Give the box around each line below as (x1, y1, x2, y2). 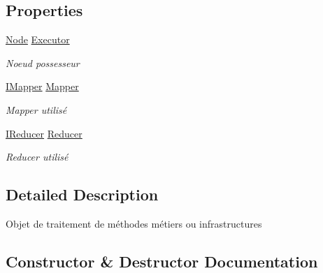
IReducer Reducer (6, 126, 82, 140)
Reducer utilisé (6, 149, 69, 164)
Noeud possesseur (6, 55, 80, 70)
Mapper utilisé (6, 102, 67, 117)
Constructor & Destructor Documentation (6, 250, 318, 272)
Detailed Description (6, 184, 159, 205)
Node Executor (6, 32, 70, 47)
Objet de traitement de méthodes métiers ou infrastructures (6, 216, 262, 230)
